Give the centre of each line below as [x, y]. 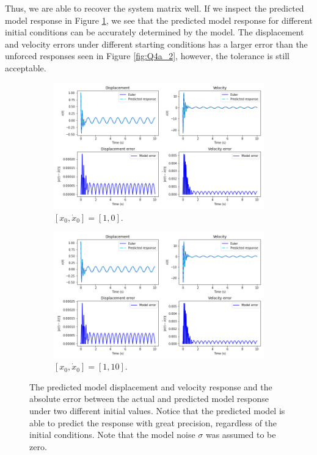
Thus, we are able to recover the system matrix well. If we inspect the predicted [155, 8]
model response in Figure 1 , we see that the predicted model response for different [159, 20]
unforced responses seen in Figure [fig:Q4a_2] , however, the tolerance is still [147, 56]
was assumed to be [241, 435]
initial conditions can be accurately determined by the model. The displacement [155, 32]
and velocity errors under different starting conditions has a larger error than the [156, 44]
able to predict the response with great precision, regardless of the [153, 422]
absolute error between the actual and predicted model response [149, 399]
